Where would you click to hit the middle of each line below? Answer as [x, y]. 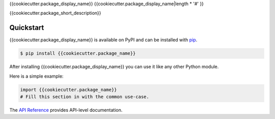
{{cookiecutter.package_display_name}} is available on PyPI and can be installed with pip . [103, 40]
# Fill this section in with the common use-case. [85, 97]
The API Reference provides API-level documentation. [66, 110]
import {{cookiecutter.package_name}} [68, 90]
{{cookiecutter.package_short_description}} [55, 13]
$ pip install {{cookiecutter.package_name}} [78, 53]
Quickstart [27, 28]
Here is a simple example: [36, 76]
